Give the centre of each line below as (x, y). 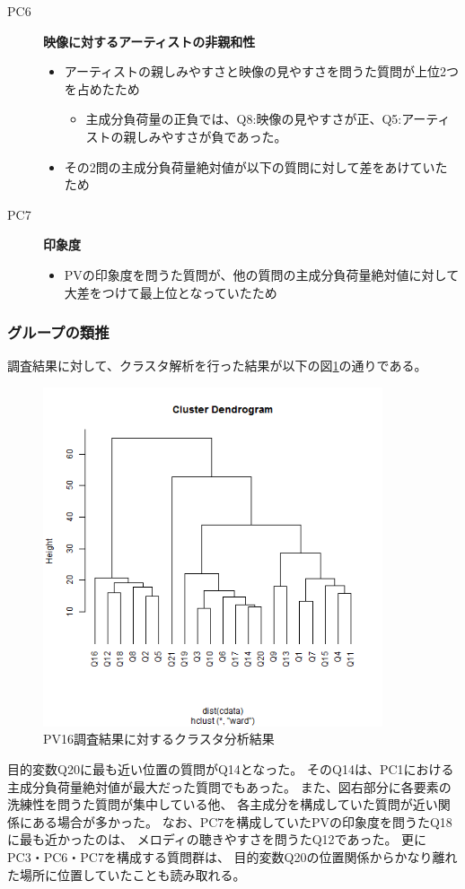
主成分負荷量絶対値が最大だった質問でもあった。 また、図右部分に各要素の (229, 786)
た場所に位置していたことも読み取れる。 (127, 874)
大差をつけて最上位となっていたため (171, 292)
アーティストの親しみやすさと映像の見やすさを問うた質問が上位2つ (262, 71)
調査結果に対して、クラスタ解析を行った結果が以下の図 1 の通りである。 (217, 366)
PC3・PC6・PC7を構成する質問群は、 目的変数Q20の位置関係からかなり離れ (232, 857)
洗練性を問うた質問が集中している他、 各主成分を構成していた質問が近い (223, 804)
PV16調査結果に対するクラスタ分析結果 (159, 739)
